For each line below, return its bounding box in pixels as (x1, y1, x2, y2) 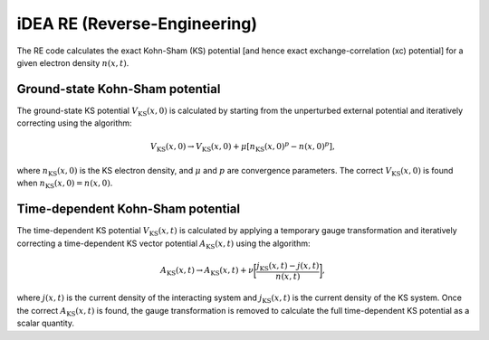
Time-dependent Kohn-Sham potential (16, 202, 240, 217)
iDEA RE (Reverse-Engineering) (16, 14, 258, 33)
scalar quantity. (16, 317, 74, 329)
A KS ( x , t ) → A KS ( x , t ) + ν (159, 265, 254, 278)
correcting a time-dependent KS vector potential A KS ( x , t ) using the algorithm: (16, 238, 311, 250)
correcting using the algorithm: (16, 118, 132, 128)
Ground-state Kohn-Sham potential (16, 81, 221, 97)
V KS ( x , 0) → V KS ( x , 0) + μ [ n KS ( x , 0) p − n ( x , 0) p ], (149, 140, 335, 154)
